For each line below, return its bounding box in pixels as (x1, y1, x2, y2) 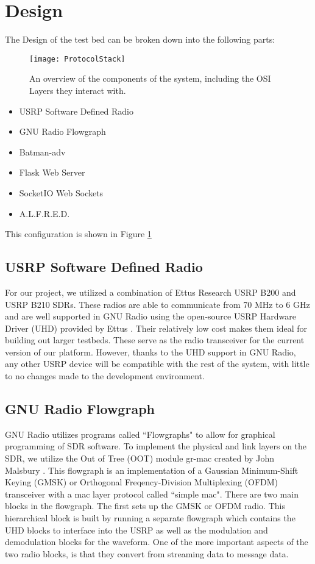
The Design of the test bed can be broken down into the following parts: (5, 33, 275, 46)
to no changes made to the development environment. (5, 369, 205, 382)
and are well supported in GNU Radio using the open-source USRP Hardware (5, 310, 296, 323)
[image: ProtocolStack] (29, 54, 126, 63)
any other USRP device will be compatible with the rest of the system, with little (5, 357, 310, 370)
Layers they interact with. (29, 84, 126, 96)
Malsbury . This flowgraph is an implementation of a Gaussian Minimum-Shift (5, 463, 299, 476)
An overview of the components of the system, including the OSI (29, 72, 271, 85)
